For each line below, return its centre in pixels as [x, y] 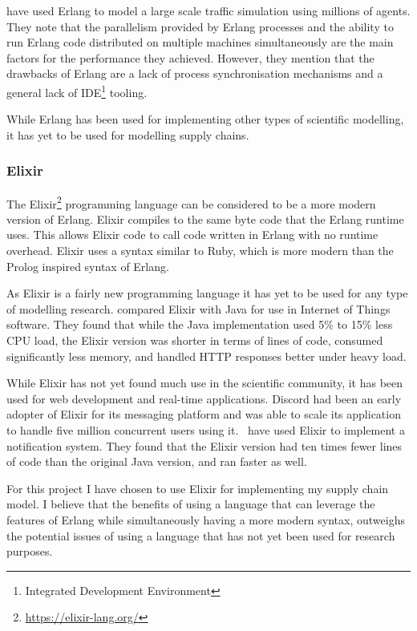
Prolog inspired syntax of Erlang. [88, 266]
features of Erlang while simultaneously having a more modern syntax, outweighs [206, 519]
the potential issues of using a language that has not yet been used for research [201, 535]
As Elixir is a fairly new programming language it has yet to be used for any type [207, 293]
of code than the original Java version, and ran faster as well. [157, 461]
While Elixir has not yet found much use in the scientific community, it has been [205, 383]
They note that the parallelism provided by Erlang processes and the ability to [200, 26]
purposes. [30, 551]
